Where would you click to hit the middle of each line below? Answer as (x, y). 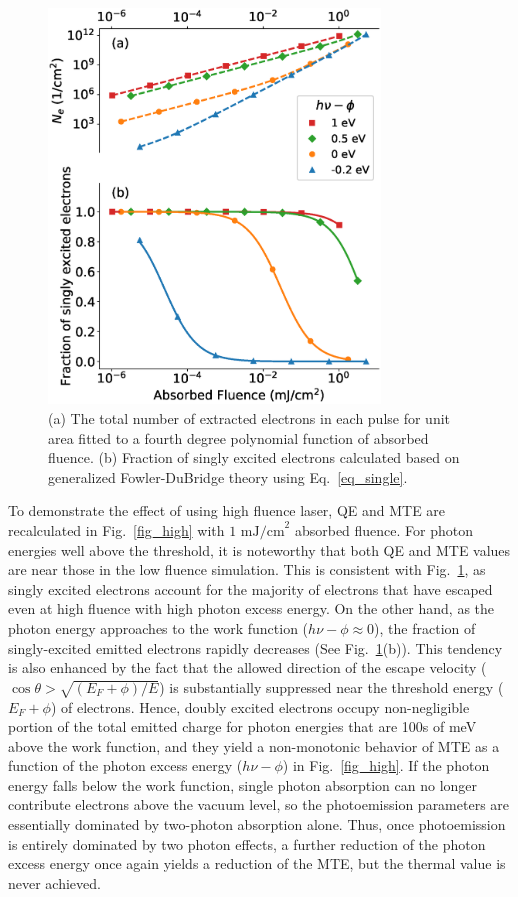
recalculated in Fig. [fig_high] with (116, 529)
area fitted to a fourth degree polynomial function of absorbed (238, 437)
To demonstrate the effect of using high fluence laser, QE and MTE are (227, 510)
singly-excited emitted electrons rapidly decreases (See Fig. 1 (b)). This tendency (255, 647)
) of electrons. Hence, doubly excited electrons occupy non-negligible (260, 706)
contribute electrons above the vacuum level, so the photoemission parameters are (259, 804)
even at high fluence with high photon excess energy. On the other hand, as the (251, 608)
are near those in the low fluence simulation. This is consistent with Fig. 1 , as (247, 569)
